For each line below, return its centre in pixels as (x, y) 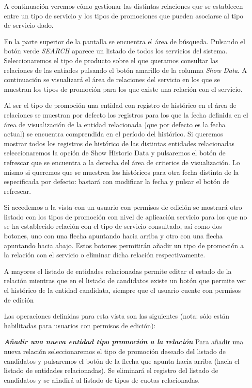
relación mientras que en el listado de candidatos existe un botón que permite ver (125, 280)
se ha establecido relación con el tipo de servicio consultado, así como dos (113, 226)
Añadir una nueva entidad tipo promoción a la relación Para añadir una (124, 342)
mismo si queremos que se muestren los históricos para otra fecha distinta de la (121, 172)
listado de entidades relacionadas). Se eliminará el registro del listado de (111, 370)
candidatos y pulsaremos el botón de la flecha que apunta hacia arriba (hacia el (122, 361)
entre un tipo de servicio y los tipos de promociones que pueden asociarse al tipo (124, 15)
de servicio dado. (29, 25)
